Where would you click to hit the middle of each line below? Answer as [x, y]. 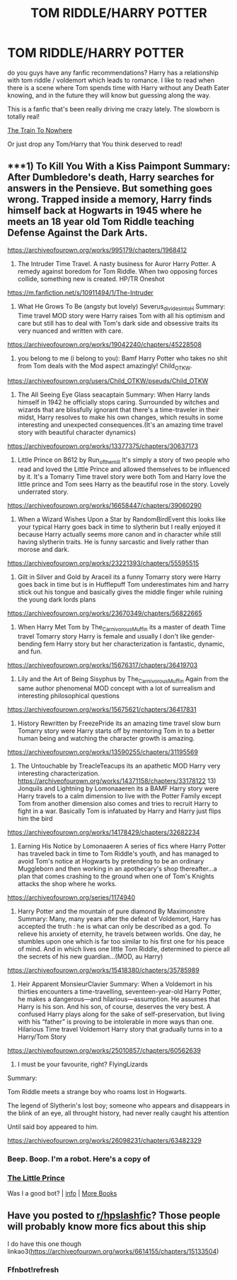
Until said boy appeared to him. [53, 1127]
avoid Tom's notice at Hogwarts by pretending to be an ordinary [111, 861]
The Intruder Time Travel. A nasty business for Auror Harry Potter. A [117, 263]
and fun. [30, 651]
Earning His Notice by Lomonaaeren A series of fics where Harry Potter [122, 846]
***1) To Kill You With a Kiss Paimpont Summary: [119, 166]
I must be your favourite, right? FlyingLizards [83, 1064]
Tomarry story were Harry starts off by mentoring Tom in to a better [116, 730]
